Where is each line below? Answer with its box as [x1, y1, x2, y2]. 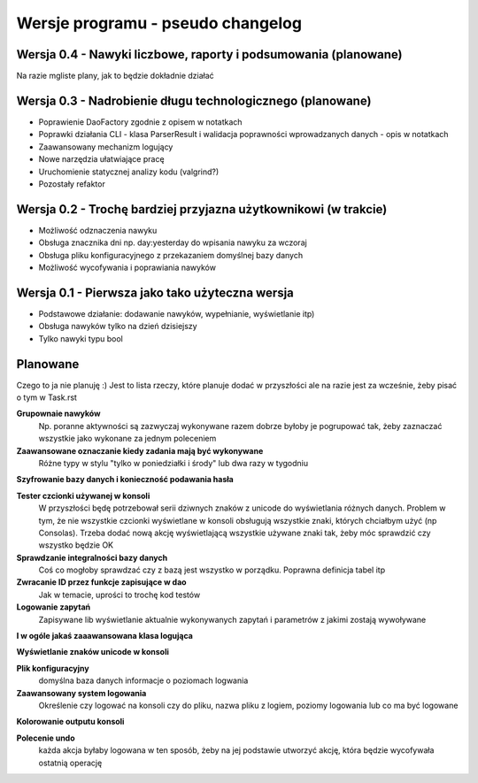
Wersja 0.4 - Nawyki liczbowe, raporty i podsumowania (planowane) [16, 47, 403, 62]
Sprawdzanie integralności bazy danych [16, 552, 168, 563]
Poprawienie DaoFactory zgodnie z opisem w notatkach [38, 116, 243, 127]
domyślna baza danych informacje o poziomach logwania [38, 675, 249, 686]
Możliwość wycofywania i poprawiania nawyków [38, 262, 217, 273]
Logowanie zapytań [16, 602, 91, 612]
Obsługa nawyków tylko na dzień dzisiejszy [38, 321, 198, 332]
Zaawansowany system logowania [16, 687, 147, 698]
